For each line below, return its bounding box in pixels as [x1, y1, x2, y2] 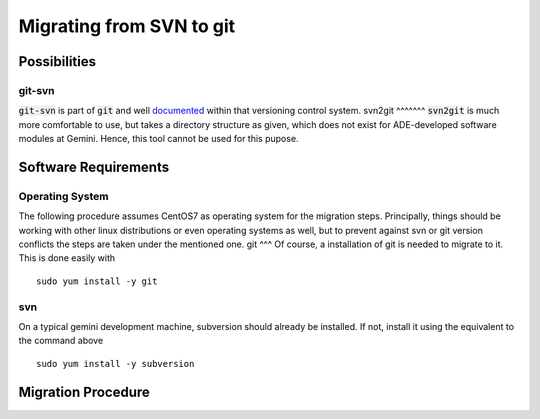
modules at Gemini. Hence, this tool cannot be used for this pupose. [18, 133, 299, 145]
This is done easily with [18, 252, 115, 264]
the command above [18, 335, 104, 347]
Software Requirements [18, 158, 170, 175]
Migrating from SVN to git [18, 15, 235, 37]
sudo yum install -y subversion [36, 358, 195, 369]
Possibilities [18, 53, 97, 70]
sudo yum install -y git [36, 275, 158, 287]
